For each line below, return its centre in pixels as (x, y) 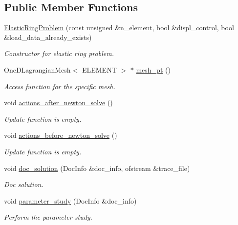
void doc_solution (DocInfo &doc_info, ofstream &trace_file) (97, 168)
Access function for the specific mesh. (60, 86)
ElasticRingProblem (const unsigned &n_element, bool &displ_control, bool (119, 28)
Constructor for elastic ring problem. (59, 53)
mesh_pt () (153, 69)
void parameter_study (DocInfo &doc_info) (70, 200)
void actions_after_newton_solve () (58, 103)
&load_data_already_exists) (48, 37)
